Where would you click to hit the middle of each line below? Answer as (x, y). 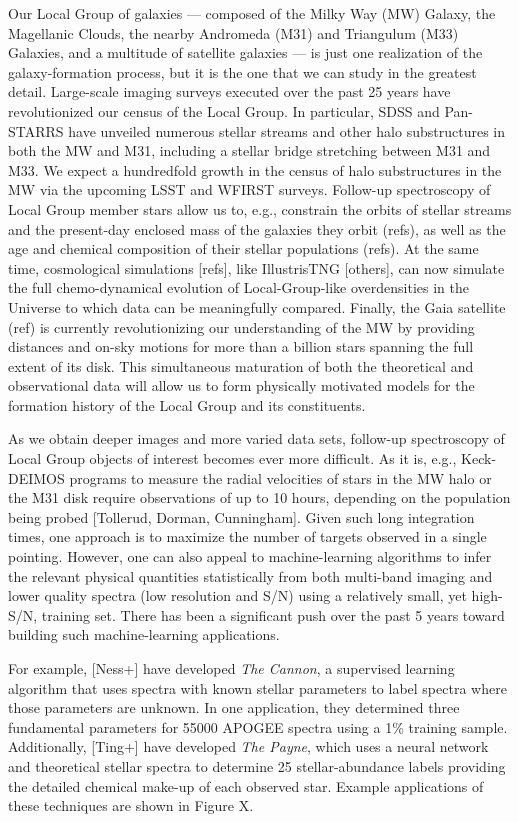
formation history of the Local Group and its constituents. (187, 404)
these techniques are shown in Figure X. (131, 805)
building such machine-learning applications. (144, 634)
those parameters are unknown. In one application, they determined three (234, 707)
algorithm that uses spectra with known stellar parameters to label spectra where (257, 687)
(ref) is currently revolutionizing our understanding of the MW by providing (241, 326)
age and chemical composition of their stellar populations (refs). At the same (243, 248)
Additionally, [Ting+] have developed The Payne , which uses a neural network (248, 746)
